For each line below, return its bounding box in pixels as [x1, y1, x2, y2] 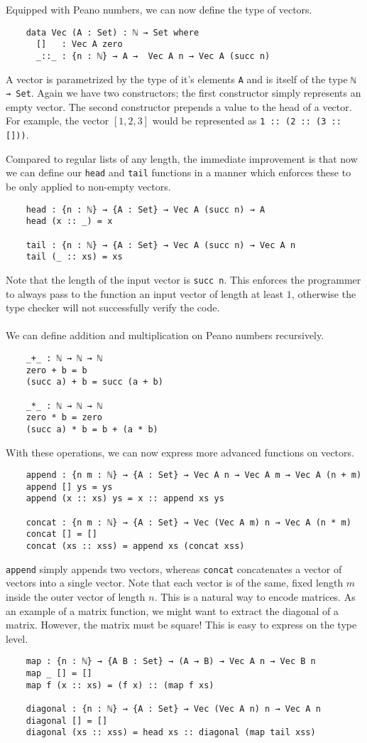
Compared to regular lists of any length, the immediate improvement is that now [6, 151, 358, 166]
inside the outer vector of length [6, 589, 146, 604]
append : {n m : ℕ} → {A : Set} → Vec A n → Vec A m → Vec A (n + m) [26, 470, 362, 481]
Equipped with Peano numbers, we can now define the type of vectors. [6, 2, 312, 16]
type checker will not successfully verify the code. [6, 300, 220, 315]
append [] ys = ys [26, 481, 113, 492]
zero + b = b [26, 365, 87, 375]
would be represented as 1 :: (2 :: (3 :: [152, 113, 341, 128]
